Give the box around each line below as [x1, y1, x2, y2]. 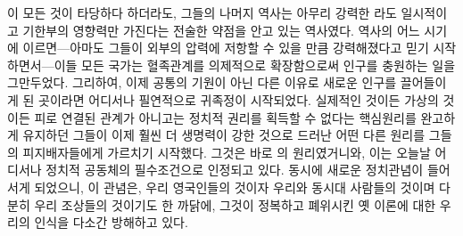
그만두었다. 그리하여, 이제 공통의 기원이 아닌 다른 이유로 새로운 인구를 [7, 73, 397, 92]
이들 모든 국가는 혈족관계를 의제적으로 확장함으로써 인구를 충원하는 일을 [54, 55, 456, 74]
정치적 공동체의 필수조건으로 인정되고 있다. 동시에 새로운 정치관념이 [45, 160, 424, 179]
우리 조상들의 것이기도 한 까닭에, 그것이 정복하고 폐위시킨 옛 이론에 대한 [34, 195, 436, 214]
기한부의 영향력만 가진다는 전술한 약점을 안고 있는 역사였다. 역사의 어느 [22, 20, 420, 39]
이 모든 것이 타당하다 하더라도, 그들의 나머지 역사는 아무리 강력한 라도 [7, 4, 397, 21]
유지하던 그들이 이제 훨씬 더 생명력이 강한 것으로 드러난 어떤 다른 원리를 [22, 126, 426, 144]
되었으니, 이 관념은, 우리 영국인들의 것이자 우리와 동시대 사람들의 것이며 [34, 177, 435, 196]
